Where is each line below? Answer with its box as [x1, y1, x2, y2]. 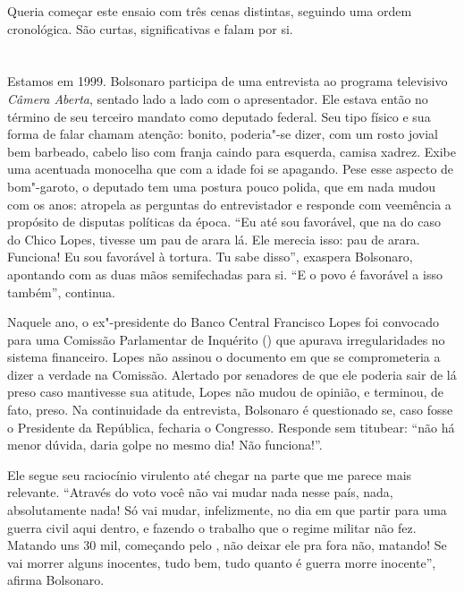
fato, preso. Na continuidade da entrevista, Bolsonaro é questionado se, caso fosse [7, 400, 453, 419]
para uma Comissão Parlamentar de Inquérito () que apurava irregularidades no [7, 330, 445, 348]
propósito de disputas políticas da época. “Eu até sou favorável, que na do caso [7, 212, 441, 231]
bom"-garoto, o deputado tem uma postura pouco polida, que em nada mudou [7, 176, 436, 195]
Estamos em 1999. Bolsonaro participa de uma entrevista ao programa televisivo [7, 72, 448, 90]
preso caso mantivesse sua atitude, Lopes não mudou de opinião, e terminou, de [7, 382, 443, 401]
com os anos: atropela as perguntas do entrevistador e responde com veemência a [7, 194, 451, 213]
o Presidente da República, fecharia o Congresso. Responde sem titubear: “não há [7, 417, 455, 436]
